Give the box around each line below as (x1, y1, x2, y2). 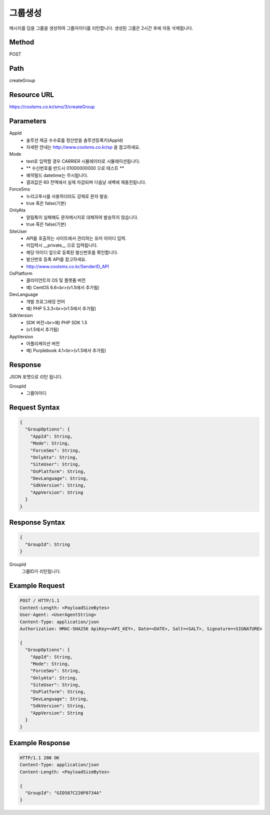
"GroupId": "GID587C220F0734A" (25, 790, 102, 795)
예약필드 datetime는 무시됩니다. (26, 172, 88, 178)
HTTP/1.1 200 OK (19, 755, 60, 761)
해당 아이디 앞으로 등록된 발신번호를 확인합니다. (26, 249, 118, 255)
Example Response (9, 738, 70, 747)
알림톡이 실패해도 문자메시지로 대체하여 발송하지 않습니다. (26, 214, 138, 220)
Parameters (9, 117, 46, 125)
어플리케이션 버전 (26, 340, 60, 346)
